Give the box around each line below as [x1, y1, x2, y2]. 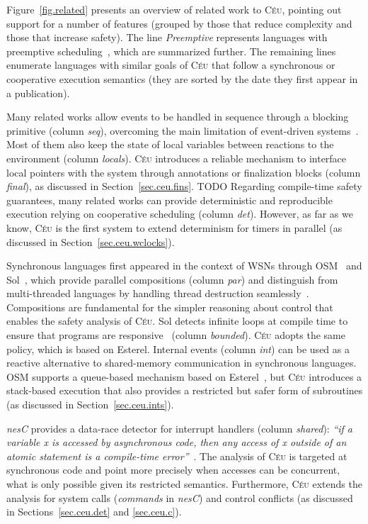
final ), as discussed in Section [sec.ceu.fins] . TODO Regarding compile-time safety [6, 179, 362, 194]
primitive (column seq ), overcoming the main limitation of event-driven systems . [6, 123, 359, 138]
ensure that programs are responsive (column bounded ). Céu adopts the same [6, 328, 345, 342]
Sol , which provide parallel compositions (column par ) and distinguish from [6, 272, 338, 286]
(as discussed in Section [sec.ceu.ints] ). [6, 397, 174, 412]
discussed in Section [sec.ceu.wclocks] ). [6, 234, 175, 249]
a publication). [6, 85, 70, 100]
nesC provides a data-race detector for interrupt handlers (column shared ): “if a [6, 420, 353, 435]
